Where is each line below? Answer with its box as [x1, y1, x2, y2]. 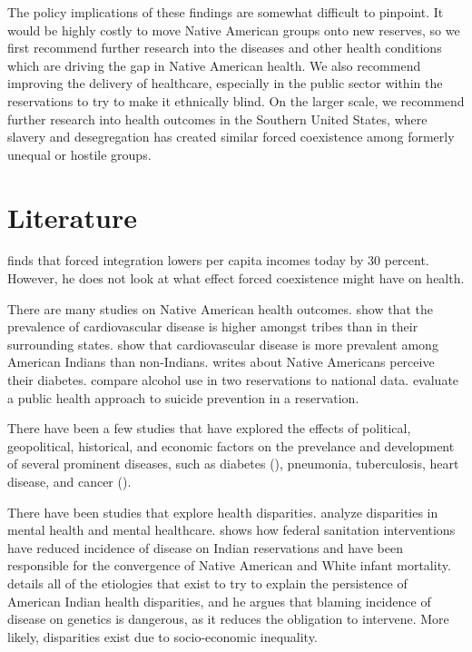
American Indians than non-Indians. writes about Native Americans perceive [7, 352, 435, 371]
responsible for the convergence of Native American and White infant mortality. [7, 556, 451, 575]
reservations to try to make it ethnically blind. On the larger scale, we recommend [7, 91, 465, 110]
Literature [7, 198, 137, 235]
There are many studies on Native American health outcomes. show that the [7, 299, 433, 318]
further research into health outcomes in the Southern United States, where [7, 109, 428, 128]
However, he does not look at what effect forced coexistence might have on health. [7, 269, 465, 288]
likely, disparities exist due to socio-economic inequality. [7, 627, 318, 646]
